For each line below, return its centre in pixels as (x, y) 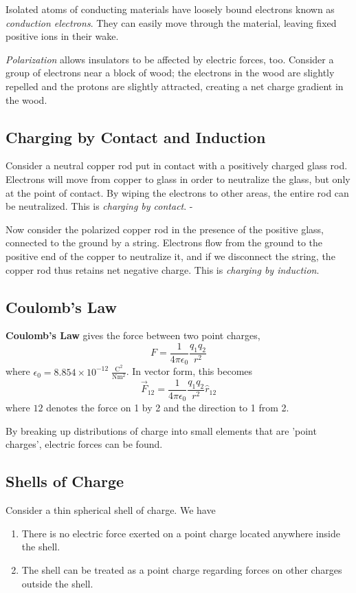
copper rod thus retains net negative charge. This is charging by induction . (163, 269)
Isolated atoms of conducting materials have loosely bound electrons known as (170, 9)
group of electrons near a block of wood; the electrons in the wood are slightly (170, 73)
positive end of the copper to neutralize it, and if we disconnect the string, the (170, 256)
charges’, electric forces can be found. (84, 444)
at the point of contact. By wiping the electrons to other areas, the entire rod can (177, 192)
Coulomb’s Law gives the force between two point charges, (133, 335)
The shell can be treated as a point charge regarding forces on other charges (182, 569)
